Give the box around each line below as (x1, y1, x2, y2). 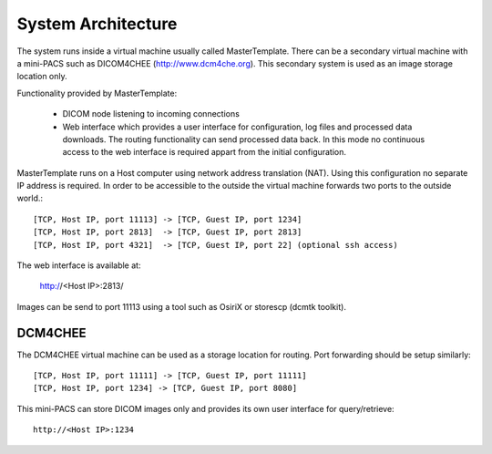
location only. (16, 71, 67, 82)
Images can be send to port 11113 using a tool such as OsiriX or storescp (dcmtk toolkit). (16, 301, 346, 312)
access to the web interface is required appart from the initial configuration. (62, 147, 346, 158)
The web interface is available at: (16, 260, 141, 271)
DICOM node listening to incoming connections (62, 108, 241, 119)
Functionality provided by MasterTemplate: (16, 88, 178, 98)
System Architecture (16, 14, 178, 34)
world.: (16, 192, 44, 204)
